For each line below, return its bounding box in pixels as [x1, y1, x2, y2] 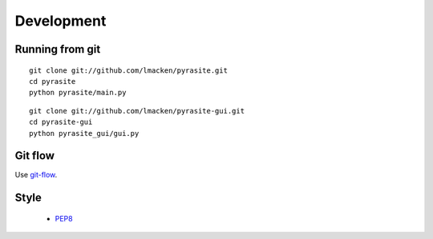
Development [14, 12, 107, 30]
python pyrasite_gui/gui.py [29, 129, 140, 137]
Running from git [14, 42, 101, 56]
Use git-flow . [14, 170, 58, 180]
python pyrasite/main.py [29, 88, 127, 98]
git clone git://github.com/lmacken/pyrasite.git [29, 66, 229, 75]
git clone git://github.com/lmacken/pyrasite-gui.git [29, 106, 245, 115]
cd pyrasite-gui [29, 118, 93, 127]
